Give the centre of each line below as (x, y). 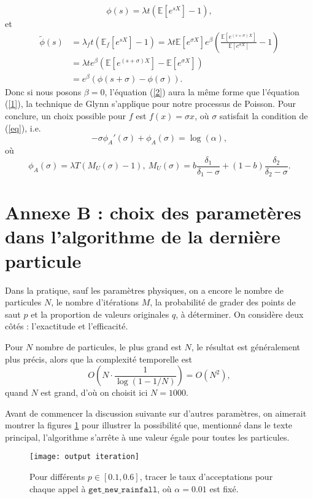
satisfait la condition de (264, 115)
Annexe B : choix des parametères (153, 212)
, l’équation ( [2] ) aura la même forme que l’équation (202, 91)
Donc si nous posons (43, 91)
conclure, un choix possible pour (66, 115)
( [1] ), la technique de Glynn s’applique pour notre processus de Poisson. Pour (151, 104)
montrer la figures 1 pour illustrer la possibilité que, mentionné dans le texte (149, 425)
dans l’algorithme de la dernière (143, 236)
